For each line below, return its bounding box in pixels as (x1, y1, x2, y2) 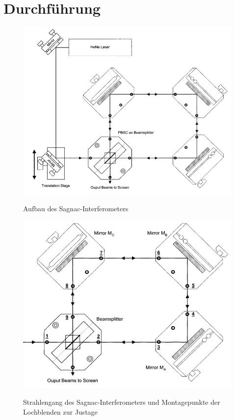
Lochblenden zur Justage (23, 406, 98, 417)
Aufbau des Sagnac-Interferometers (23, 203, 129, 214)
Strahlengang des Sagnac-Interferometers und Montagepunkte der (23, 396, 220, 407)
